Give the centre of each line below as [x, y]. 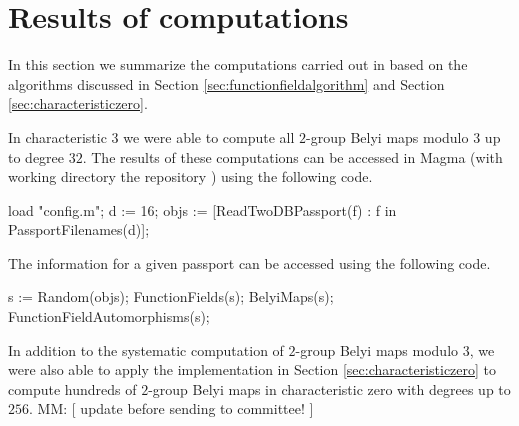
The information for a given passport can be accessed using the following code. [249, 262]
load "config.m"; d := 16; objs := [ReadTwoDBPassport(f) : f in [202, 209]
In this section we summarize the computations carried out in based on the [238, 64]
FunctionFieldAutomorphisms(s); [109, 316]
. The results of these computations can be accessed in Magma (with [292, 156]
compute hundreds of [72, 388]
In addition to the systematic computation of [146, 349]
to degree [36, 156]
